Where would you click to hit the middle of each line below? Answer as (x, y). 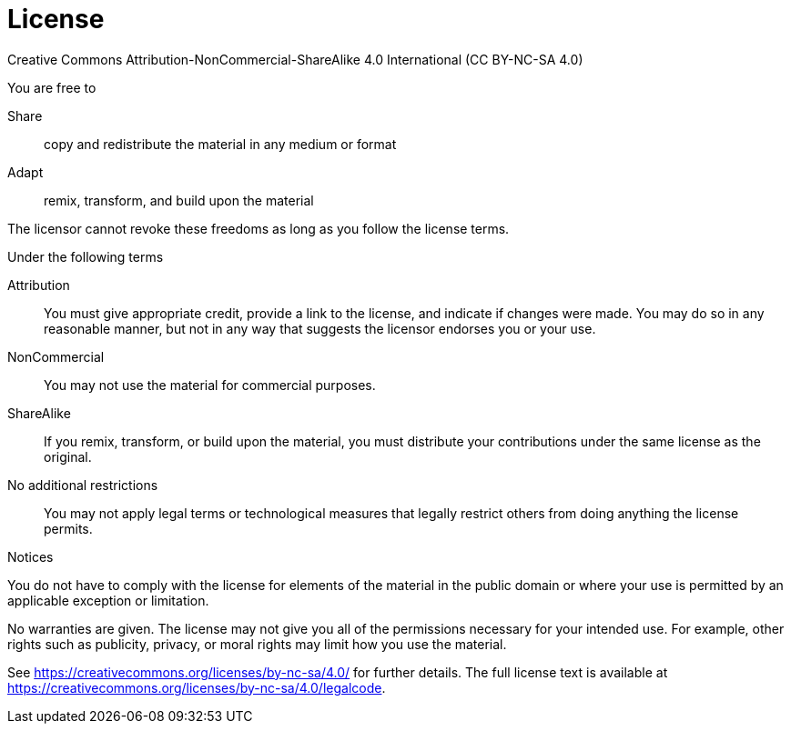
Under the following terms (86, 256)
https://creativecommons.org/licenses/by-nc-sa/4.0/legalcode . (197, 687)
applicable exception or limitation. (108, 600)
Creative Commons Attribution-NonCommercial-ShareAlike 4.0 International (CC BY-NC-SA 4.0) (295, 59)
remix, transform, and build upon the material (179, 200)
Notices (30, 556)
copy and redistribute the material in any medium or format (220, 144)
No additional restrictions (83, 485)
